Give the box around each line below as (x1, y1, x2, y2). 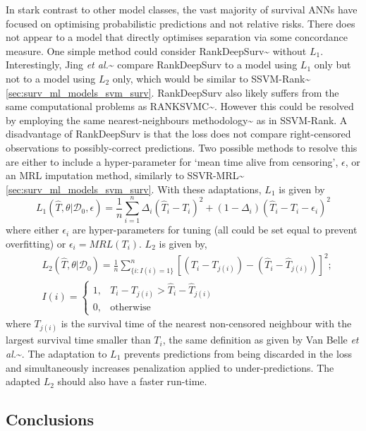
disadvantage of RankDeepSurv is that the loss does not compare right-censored (6, 126, 351, 141)
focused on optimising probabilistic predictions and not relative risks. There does (6, 16, 355, 30)
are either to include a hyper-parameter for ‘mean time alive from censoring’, (6, 154, 338, 169)
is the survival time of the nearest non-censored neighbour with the (61, 316, 352, 331)
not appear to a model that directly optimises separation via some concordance (6, 30, 348, 44)
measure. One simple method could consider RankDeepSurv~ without (6, 43, 307, 58)
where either (6, 222, 59, 237)
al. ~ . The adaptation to (6, 346, 107, 360)
